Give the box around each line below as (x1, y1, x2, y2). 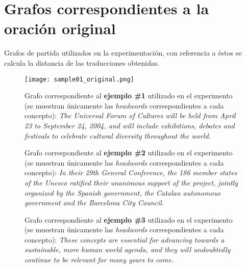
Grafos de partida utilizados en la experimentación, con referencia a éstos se (4, 47, 242, 58)
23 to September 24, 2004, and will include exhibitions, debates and (24, 120, 235, 130)
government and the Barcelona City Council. (24, 197, 164, 208)
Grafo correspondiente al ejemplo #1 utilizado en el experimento (24, 90, 233, 101)
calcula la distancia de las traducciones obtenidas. (4, 57, 160, 68)
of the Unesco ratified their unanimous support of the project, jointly (24, 177, 238, 187)
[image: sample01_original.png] (24, 75, 134, 83)
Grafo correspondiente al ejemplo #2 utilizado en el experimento (24, 147, 233, 158)
